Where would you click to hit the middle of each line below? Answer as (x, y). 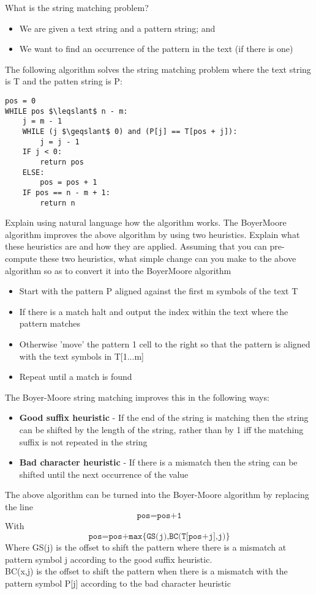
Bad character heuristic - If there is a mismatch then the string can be (158, 462)
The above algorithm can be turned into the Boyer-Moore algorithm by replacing (157, 495)
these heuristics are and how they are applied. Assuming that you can (136, 246)
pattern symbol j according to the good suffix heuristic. (109, 559)
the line (19, 506)
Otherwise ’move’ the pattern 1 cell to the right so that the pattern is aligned (165, 343)
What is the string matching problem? (77, 7)
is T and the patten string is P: (64, 81)
